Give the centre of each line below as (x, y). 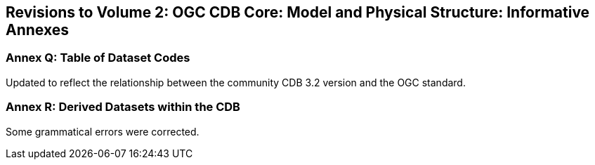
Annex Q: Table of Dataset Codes (98, 58)
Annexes (37, 30)
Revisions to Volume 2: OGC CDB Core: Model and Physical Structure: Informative (298, 12)
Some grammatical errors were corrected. (103, 131)
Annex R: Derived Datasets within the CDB (123, 107)
